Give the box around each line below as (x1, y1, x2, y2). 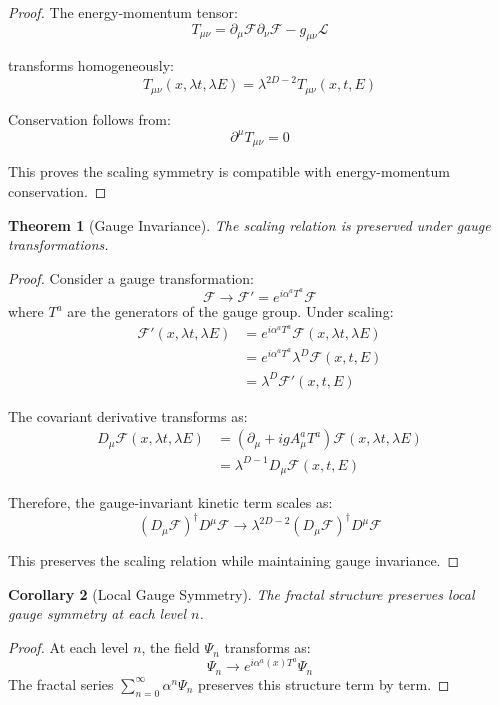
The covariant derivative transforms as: (8, 405, 248, 426)
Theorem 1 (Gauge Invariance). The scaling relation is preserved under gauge (8, 214, 491, 235)
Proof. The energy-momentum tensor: (8, 2, 238, 22)
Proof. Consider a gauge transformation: (8, 267, 255, 288)
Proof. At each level (8, 637, 129, 658)
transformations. (8, 234, 109, 255)
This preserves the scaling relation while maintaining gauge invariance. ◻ (8, 550, 460, 571)
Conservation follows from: (8, 108, 171, 129)
